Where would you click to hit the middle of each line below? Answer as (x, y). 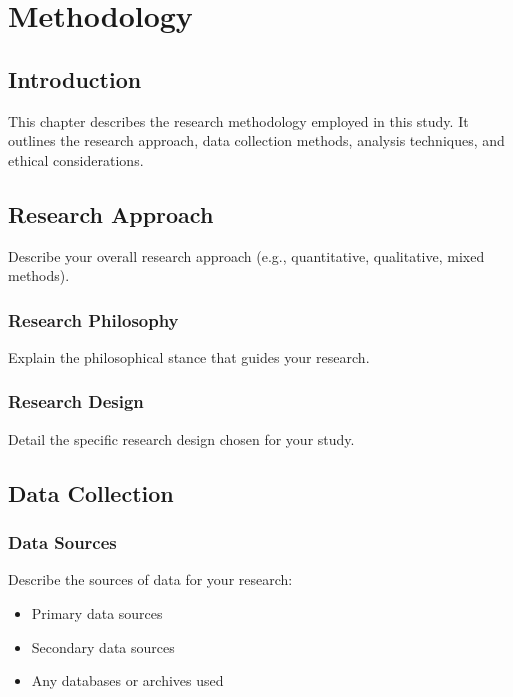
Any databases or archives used (127, 680)
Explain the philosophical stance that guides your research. (189, 356)
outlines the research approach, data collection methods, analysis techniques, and (256, 140)
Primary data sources (97, 612)
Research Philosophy (93, 319)
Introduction (75, 78)
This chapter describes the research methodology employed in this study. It (238, 120)
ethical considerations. (76, 159)
